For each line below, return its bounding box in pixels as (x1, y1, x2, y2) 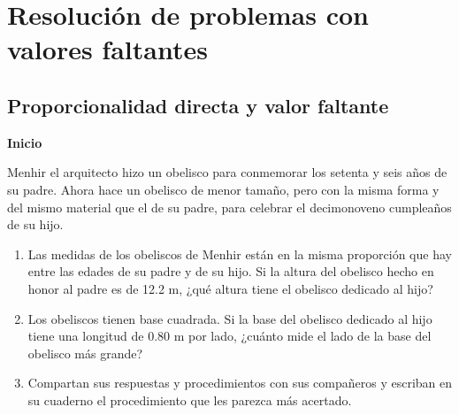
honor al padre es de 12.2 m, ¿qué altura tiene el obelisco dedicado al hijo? (27, 279, 433, 297)
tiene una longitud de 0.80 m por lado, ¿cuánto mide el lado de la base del (27, 327, 432, 345)
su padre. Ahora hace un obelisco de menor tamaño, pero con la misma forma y (7, 180, 440, 198)
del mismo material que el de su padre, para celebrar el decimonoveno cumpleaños (7, 197, 452, 216)
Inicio (7, 133, 42, 151)
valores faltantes (7, 31, 208, 67)
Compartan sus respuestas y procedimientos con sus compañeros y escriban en (27, 373, 453, 392)
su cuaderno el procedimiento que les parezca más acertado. (27, 390, 352, 409)
